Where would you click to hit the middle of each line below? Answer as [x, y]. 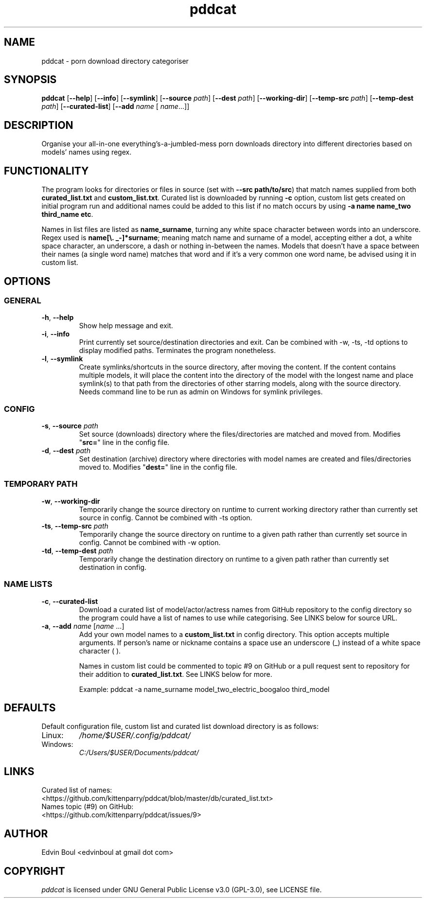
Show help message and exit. [126, 326]
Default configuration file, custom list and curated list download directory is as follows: [180, 726]
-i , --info [56, 334]
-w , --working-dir [71, 501]
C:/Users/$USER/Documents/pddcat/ [139, 753]
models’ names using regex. [87, 152]
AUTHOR [26, 833]
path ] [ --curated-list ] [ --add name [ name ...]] [115, 106]
